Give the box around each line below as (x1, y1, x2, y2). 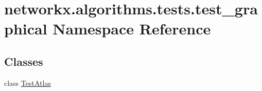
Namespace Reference (53, 18, 211, 39)
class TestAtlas (4, 77, 51, 88)
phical (4, 18, 47, 39)
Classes (4, 53, 43, 69)
